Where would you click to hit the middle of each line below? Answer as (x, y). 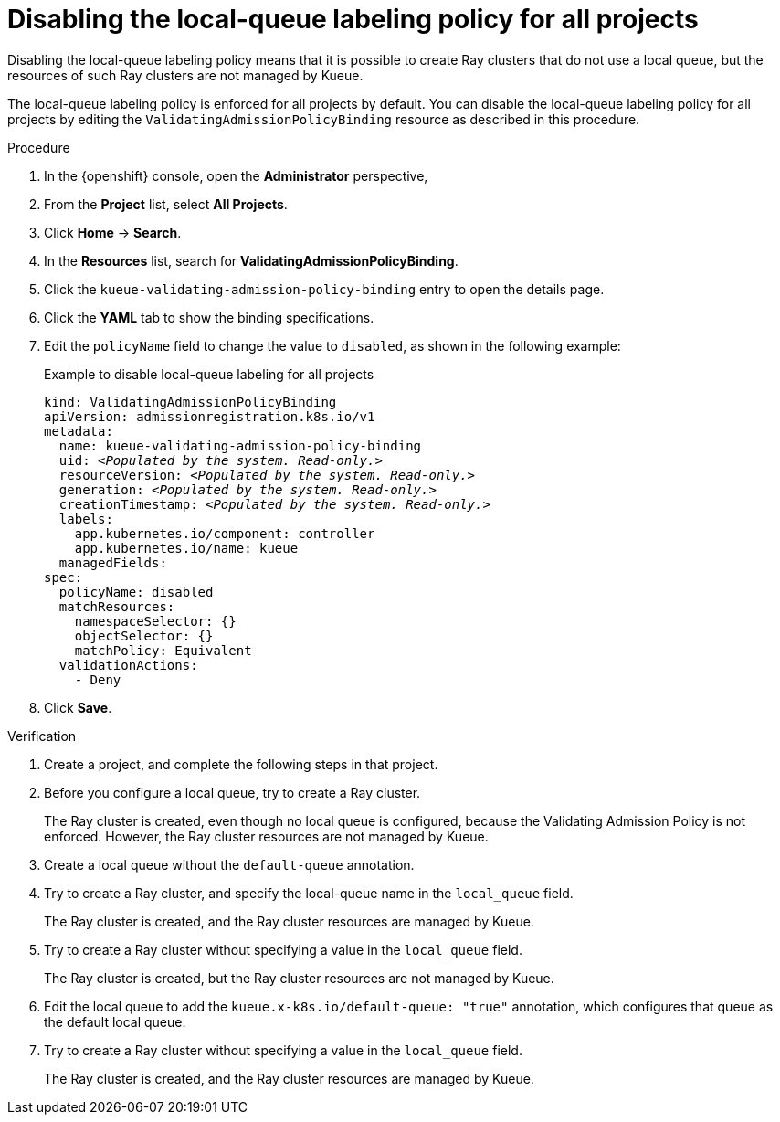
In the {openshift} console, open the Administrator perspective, (236, 175)
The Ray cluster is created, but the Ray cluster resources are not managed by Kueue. (299, 978)
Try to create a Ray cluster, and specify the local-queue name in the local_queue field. (309, 893)
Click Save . (78, 707)
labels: (86, 519)
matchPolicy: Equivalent (163, 650)
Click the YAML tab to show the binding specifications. (209, 317)
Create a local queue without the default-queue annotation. (229, 864)
